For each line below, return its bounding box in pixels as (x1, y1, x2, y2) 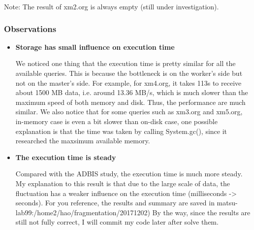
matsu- (217, 197, 238, 208)
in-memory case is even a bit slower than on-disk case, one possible (15, 116, 218, 126)
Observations (4, 22, 57, 34)
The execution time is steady (15, 152, 116, 162)
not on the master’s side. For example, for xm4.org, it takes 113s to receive (15, 77, 242, 88)
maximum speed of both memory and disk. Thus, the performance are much (15, 97, 246, 107)
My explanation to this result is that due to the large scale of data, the (15, 178, 230, 188)
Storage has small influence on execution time (15, 41, 175, 52)
